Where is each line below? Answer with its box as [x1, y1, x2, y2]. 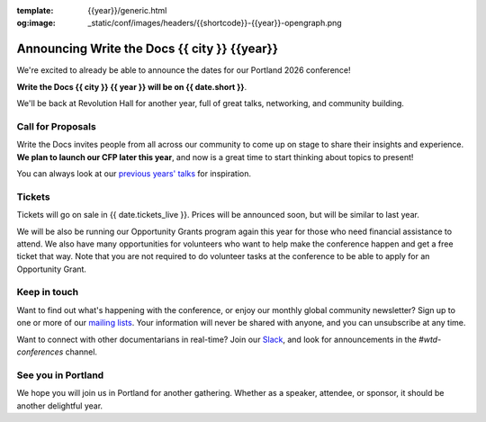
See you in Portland [16, 369, 104, 382]
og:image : [16, 18, 56, 29]
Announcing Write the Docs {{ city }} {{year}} [16, 41, 279, 57]
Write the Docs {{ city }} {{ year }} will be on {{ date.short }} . [16, 81, 247, 92]
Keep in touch [16, 286, 79, 299]
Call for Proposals [16, 120, 96, 132]
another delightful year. [16, 400, 103, 411]
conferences [16, 346, 64, 357]
